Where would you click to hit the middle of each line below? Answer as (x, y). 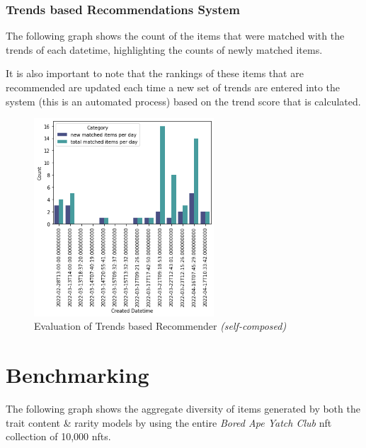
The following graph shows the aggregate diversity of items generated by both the (183, 409)
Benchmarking (78, 375)
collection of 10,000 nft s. (58, 436)
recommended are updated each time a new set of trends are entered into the (173, 87)
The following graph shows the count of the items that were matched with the (175, 36)
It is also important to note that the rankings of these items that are (155, 73)
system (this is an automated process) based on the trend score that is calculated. (183, 101)
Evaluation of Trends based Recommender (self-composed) (160, 326)
